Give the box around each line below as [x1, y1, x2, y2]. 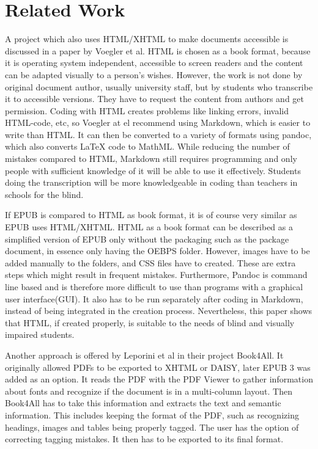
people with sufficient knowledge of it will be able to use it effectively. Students [5, 164, 301, 177]
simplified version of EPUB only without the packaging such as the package [5, 232, 289, 245]
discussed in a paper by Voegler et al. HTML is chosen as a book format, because [5, 44, 311, 57]
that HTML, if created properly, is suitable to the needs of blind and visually [5, 316, 295, 329]
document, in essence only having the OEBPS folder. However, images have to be [5, 244, 310, 257]
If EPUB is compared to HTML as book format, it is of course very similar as [5, 208, 297, 221]
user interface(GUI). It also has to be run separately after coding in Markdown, [5, 292, 303, 305]
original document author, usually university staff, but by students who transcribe [5, 80, 313, 93]
